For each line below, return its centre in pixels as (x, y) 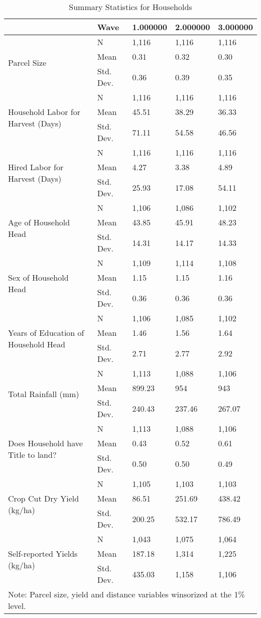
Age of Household (39, 222)
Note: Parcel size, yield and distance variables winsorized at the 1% (126, 594)
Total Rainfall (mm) (44, 394)
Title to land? (32, 455)
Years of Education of (46, 333)
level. (17, 606)
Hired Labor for (36, 167)
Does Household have (45, 443)
